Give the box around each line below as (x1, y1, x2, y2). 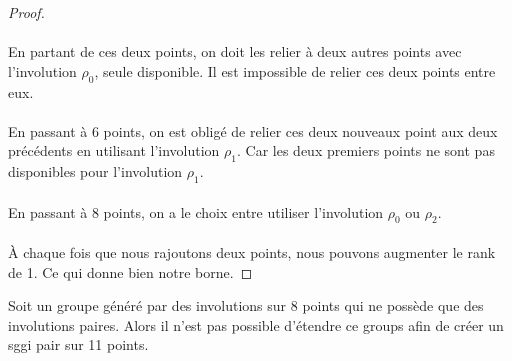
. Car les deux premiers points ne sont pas (237, 140, 495, 161)
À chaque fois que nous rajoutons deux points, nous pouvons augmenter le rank (8, 241, 496, 262)
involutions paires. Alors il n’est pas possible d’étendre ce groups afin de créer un (8, 314, 504, 335)
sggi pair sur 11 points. (8, 334, 149, 355)
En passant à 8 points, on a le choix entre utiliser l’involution (8, 201, 384, 222)
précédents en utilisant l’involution (8, 140, 220, 161)
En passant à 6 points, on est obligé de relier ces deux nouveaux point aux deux (8, 120, 498, 141)
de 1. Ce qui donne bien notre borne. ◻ (8, 261, 253, 282)
